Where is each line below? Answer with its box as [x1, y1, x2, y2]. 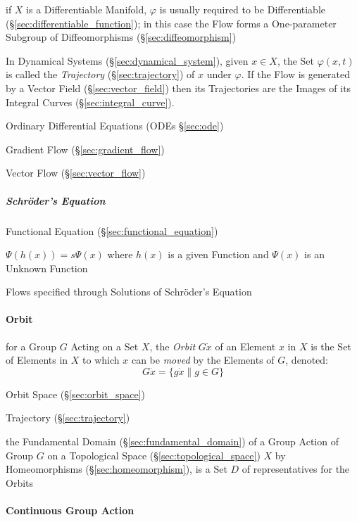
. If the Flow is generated [241, 67, 350, 82]
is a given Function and [168, 247, 269, 262]
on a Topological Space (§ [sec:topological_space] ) [47, 447, 261, 462]
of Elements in [6, 352, 68, 367]
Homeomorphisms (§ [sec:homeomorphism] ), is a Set [6, 461, 227, 476]
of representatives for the [242, 461, 350, 476]
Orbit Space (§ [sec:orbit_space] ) [6, 386, 145, 401]
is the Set [311, 338, 351, 353]
